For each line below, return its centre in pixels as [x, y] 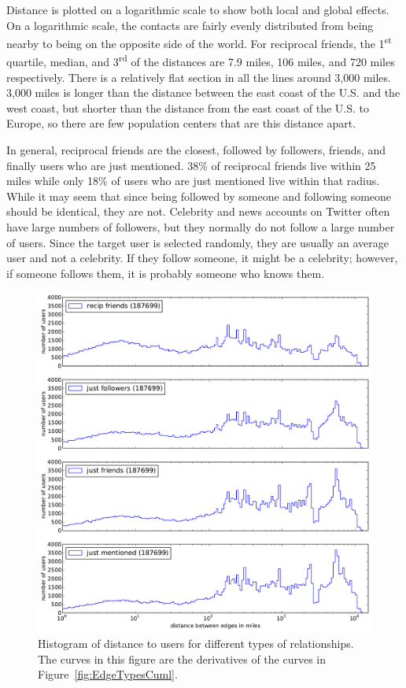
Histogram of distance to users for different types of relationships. [196, 644]
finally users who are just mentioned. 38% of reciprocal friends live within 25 [191, 165]
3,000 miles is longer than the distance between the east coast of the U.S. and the [203, 92]
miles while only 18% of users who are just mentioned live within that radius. [193, 181]
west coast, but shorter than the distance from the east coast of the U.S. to [188, 107]
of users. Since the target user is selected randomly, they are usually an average [197, 242]
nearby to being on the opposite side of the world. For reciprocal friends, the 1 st [199, 42]
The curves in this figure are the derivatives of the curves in [182, 658]
